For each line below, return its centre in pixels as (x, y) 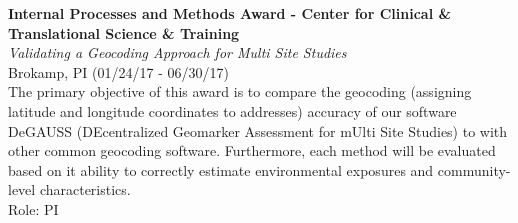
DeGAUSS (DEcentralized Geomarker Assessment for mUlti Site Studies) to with (258, 130)
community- (474, 169)
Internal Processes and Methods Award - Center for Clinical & (229, 13)
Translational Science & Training (124, 32)
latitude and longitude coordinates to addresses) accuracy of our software (232, 110)
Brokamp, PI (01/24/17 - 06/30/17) (118, 71)
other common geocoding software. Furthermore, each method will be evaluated (252, 150)
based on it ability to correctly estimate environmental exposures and (221, 169)
